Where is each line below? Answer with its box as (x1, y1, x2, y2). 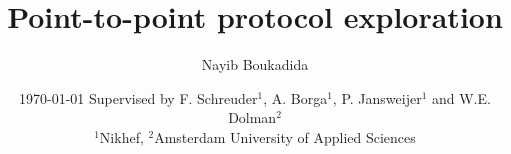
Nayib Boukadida (201, 54, 309, 75)
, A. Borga (263, 87, 328, 108)
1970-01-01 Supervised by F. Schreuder (19, 87, 258, 108)
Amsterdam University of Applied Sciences (154, 126, 416, 147)
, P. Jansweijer (332, 87, 422, 108)
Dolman (228, 107, 277, 128)
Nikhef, (99, 126, 144, 147)
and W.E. (431, 87, 491, 108)
